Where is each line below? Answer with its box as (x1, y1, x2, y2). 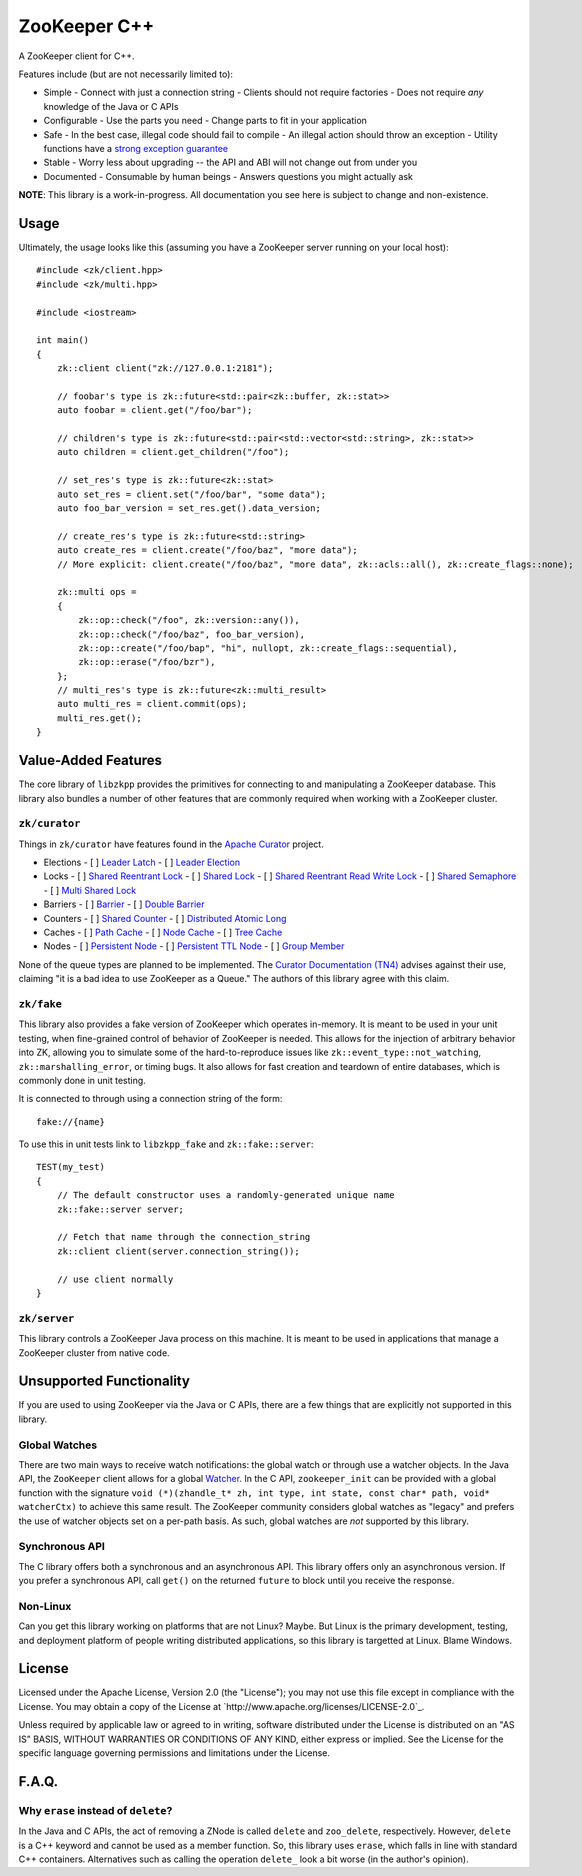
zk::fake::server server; (56, 1203, 185, 1215)
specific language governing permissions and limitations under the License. (18, 1747, 330, 1759)
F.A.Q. (18, 1773, 59, 1790)
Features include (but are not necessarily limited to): (18, 68, 234, 80)
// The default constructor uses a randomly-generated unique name (56, 1190, 395, 1201)
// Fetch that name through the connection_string (56, 1231, 311, 1243)
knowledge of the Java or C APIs (43, 100, 179, 112)
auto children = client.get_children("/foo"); (56, 446, 290, 458)
